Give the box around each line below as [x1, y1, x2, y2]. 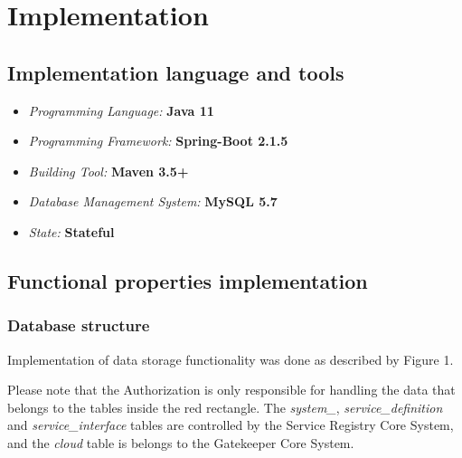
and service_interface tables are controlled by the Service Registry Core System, [7, 415, 454, 434]
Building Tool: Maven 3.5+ [28, 161, 189, 180]
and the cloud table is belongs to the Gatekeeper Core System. [7, 433, 354, 452]
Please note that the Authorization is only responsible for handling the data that [7, 380, 456, 399]
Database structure [7, 314, 150, 337]
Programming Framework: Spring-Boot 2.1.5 [28, 131, 288, 150]
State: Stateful [28, 222, 115, 241]
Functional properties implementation [7, 266, 368, 294]
